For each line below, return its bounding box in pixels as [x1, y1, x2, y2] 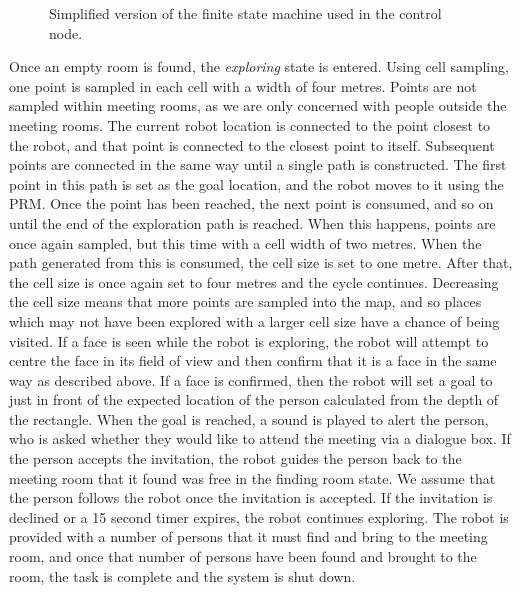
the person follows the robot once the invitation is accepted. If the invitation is [9, 487, 493, 508]
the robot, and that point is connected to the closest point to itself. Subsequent [9, 134, 495, 155]
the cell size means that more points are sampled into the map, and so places [9, 291, 482, 312]
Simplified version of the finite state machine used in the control [49, 3, 442, 23]
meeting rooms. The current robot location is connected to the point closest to [9, 114, 491, 135]
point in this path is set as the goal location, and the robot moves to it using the [9, 173, 504, 194]
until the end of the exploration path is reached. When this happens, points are [9, 212, 496, 233]
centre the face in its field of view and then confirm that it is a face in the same [9, 350, 497, 371]
